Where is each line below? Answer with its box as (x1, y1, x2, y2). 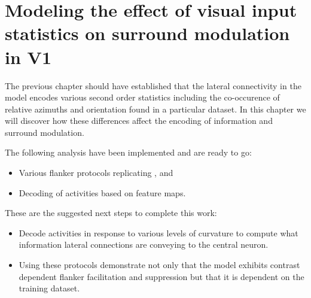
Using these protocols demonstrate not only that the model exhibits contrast (19, 259, 300, 271)
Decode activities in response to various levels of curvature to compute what (19, 226, 298, 239)
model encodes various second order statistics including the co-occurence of (5, 91, 280, 104)
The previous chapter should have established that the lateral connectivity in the (5, 79, 301, 92)
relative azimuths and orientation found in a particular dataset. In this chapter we (5, 102, 306, 115)
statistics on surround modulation (5, 21, 290, 45)
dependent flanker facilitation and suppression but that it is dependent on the (19, 270, 304, 282)
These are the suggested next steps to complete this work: (5, 206, 217, 219)
